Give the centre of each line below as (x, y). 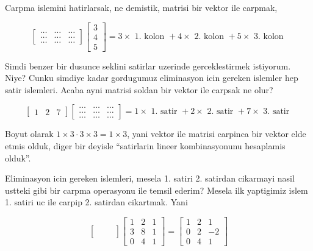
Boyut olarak (29, 134)
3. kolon (269, 37)
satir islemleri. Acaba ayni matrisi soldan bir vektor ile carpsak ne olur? (139, 89)
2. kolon (209, 37)
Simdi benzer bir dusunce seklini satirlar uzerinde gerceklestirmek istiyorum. (148, 65)
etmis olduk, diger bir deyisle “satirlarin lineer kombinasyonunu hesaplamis (145, 146)
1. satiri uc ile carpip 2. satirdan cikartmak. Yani (96, 202)
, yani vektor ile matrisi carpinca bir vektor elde (217, 134)
